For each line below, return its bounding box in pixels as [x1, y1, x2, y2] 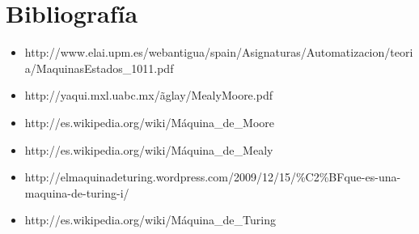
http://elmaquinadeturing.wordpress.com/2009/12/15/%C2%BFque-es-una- [24, 168, 401, 185]
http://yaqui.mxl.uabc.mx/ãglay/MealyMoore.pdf [24, 87, 273, 104]
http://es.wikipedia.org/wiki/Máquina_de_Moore [24, 113, 275, 130]
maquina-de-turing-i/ [24, 184, 129, 201]
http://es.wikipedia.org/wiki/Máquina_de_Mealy [24, 141, 273, 158]
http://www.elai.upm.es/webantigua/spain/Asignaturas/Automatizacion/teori [24, 44, 413, 61]
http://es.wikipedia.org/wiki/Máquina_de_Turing [24, 211, 276, 228]
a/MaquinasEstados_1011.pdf [24, 59, 174, 76]
